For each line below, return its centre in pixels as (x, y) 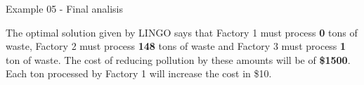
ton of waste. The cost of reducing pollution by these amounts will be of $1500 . (178, 59)
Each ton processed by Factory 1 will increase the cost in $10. (139, 73)
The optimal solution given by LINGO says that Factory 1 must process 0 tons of (182, 32)
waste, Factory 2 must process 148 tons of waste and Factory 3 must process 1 (176, 46)
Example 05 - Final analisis (64, 8)
